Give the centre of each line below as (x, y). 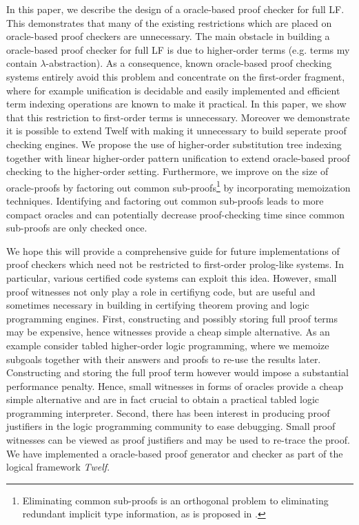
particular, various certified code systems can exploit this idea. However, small (172, 277)
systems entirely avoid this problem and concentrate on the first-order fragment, (176, 76)
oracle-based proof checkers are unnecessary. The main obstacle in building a (168, 36)
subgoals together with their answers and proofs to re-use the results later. (164, 359)
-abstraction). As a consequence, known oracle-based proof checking (189, 63)
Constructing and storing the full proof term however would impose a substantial (177, 372)
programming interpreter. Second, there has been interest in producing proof (168, 412)
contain (22, 63)
